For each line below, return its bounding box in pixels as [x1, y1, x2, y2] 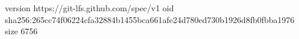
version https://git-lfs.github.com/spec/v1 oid [5, 2, 174, 14]
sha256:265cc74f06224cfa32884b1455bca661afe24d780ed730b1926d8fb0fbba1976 [5, 13, 295, 25]
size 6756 [5, 25, 38, 37]
